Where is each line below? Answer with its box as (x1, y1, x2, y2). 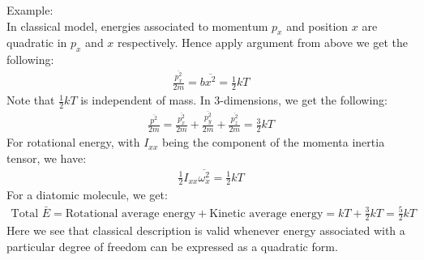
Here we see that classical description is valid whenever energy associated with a (6, 222, 405, 239)
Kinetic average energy (209, 207, 323, 220)
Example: (6, 2, 54, 18)
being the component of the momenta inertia (161, 134, 385, 151)
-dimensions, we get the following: (220, 92, 388, 109)
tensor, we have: (6, 149, 87, 166)
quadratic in (6, 34, 67, 51)
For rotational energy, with (6, 134, 140, 151)
